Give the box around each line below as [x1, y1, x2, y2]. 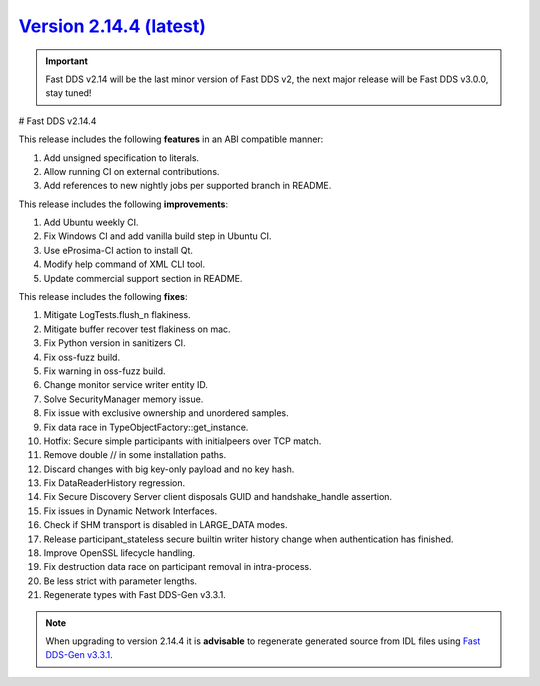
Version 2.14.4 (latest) [18, 15, 207, 37]
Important [45, 55, 89, 67]
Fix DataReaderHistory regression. [43, 477, 186, 489]
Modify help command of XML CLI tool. [43, 258, 205, 270]
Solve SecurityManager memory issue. [43, 393, 204, 405]
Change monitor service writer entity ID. [43, 379, 209, 391]
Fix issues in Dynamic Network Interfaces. [43, 505, 218, 517]
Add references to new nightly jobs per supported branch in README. [43, 180, 332, 192]
